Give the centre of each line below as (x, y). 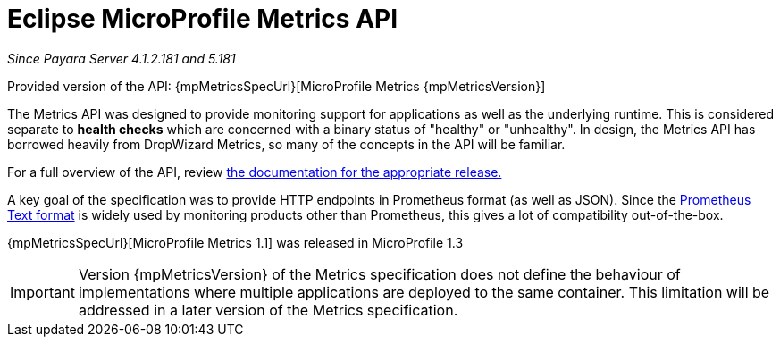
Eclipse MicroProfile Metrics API (203, 19)
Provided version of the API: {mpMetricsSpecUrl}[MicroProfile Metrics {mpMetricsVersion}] (277, 86)
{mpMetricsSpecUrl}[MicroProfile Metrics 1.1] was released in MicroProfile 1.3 (235, 242)
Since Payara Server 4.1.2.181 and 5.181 (122, 58)
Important (42, 292)
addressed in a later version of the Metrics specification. (268, 310)
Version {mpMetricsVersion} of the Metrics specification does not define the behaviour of (379, 274)
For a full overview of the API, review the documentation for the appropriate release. (255, 172)
